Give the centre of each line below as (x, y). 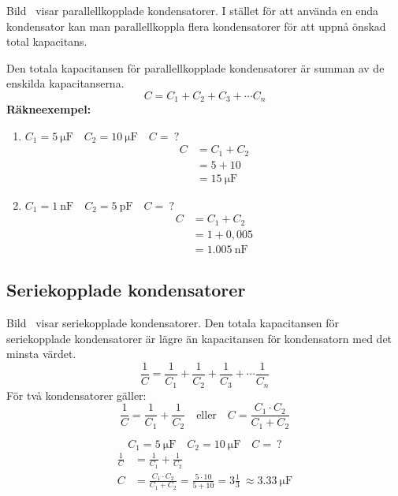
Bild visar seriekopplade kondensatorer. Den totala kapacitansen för (173, 323)
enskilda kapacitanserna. (65, 83)
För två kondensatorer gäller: (76, 395)
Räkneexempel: (49, 109)
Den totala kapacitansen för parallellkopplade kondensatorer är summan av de (195, 67)
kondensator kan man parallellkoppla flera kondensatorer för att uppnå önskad (196, 26)
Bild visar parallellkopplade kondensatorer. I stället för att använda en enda (192, 10)
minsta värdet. (41, 354)
